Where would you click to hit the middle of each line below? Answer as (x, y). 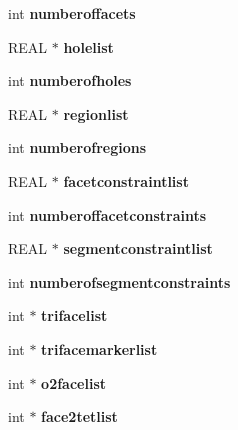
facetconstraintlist (126, 180)
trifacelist (74, 315)
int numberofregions (77, 147)
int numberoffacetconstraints (107, 214)
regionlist (96, 113)
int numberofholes (70, 80)
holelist (88, 46)
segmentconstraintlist (138, 248)
